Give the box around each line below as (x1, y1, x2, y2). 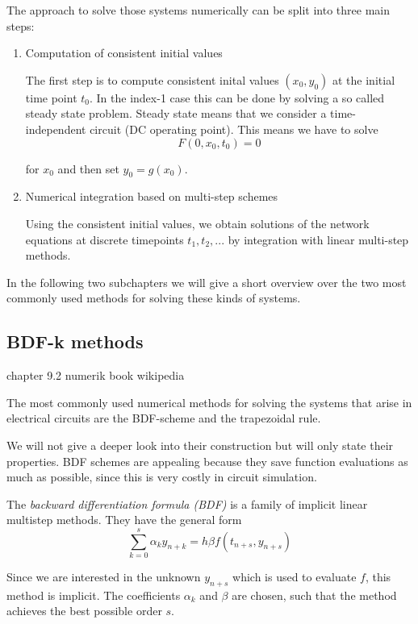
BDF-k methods (6, 329, 144, 354)
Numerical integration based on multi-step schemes (25, 188, 278, 205)
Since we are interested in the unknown (6, 568, 201, 584)
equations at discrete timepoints (25, 231, 184, 248)
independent (25, 120, 86, 137)
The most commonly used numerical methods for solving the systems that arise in (6, 393, 412, 410)
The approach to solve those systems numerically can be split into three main (6, 2, 390, 18)
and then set (57, 160, 119, 177)
